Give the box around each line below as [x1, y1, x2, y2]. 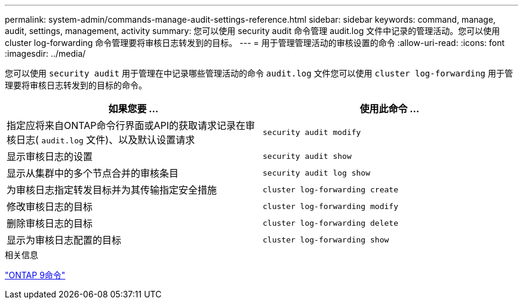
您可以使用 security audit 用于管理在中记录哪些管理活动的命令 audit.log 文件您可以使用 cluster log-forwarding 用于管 [5, 68, 513, 78]
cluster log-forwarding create [263, 185, 398, 194]
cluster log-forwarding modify [263, 201, 398, 211]
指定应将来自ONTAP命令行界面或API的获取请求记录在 [7, 119, 246, 131]
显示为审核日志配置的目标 [7, 234, 122, 246]
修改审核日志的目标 [7, 201, 93, 213]
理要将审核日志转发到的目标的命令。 [5, 80, 147, 90]
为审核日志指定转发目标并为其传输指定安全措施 [7, 184, 217, 196]
